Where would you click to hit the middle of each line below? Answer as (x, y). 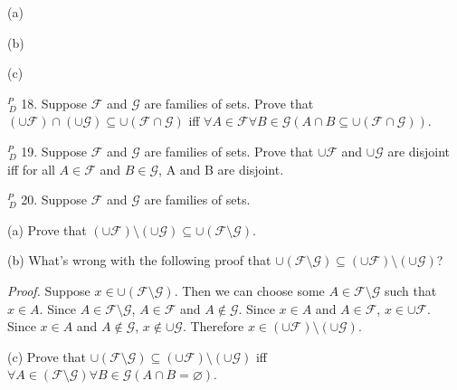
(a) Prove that (47, 229)
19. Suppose (54, 151)
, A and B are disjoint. (221, 169)
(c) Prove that (47, 356)
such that (410, 290)
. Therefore (213, 326)
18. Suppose (54, 103)
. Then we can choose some (249, 290)
